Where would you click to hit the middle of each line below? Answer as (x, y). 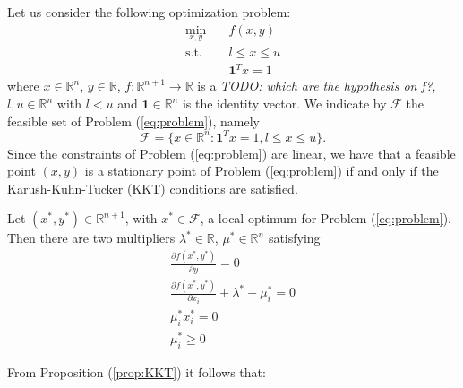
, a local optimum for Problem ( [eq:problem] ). (326, 218)
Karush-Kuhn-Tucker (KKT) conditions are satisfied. (153, 188)
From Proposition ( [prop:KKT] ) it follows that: (137, 371)
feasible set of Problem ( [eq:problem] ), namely (134, 121)
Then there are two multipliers (91, 238)
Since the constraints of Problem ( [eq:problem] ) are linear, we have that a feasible (231, 153)
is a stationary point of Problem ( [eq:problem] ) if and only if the (262, 171)
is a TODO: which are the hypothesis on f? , (317, 86)
